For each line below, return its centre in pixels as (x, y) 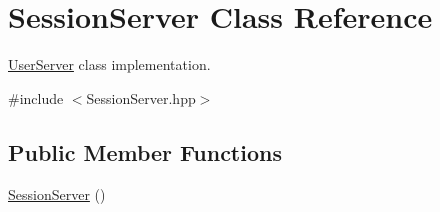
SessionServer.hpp (141, 97)
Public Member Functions (145, 151)
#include (36, 97)
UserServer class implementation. (109, 64)
